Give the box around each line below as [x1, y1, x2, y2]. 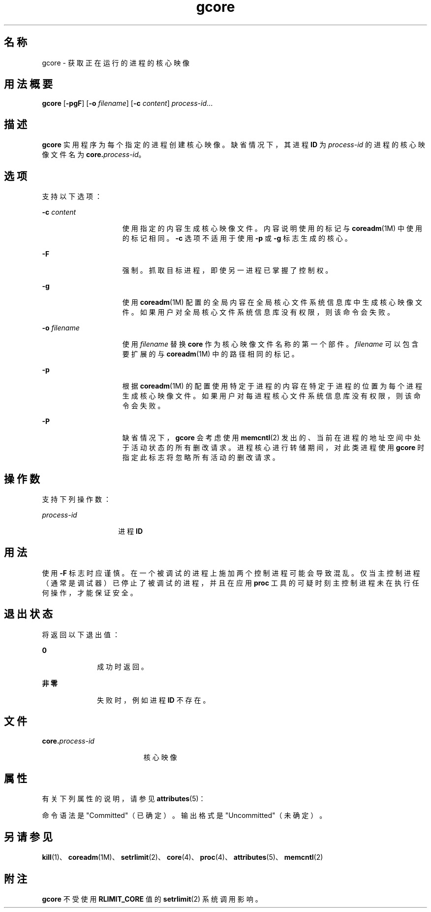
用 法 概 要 [4, 78, 53, 91]
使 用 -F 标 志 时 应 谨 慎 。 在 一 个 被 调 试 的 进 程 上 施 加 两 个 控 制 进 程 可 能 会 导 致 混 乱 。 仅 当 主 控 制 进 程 [42, 568, 420, 577]
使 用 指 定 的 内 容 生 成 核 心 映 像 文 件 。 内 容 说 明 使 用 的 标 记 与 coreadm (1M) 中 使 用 [122, 224, 422, 233]
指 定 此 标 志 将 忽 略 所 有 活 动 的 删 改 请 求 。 [122, 453, 279, 462]
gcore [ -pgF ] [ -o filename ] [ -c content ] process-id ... [42, 99, 213, 108]
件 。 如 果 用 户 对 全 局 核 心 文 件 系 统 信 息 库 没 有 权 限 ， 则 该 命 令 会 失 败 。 [122, 308, 394, 317]
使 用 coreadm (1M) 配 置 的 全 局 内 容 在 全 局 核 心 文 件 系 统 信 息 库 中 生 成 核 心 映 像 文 [122, 298, 422, 307]
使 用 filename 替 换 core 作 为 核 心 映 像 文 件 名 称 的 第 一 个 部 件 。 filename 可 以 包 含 [122, 340, 419, 349]
